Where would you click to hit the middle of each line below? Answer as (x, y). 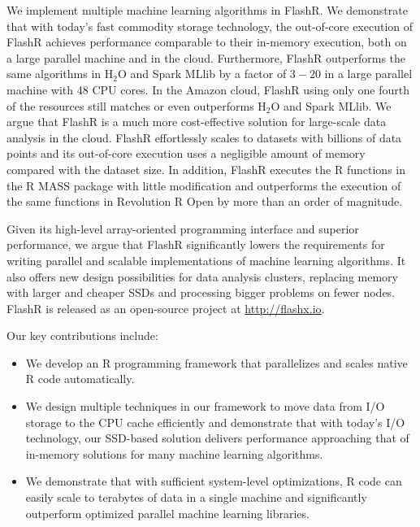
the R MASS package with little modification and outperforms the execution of (204, 185)
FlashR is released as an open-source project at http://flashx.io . (166, 308)
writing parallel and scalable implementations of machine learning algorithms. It (206, 260)
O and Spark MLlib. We (331, 105)
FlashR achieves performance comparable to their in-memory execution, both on (207, 42)
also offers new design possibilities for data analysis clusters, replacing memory (202, 276)
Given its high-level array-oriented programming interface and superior (183, 228)
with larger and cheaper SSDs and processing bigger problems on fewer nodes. (201, 292)
